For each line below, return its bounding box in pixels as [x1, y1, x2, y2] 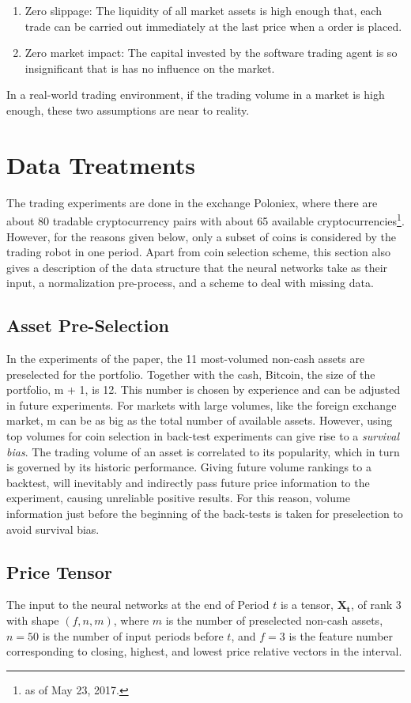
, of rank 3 [351, 596, 402, 613]
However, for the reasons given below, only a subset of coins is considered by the [6, 228, 396, 244]
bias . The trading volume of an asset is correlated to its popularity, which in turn [6, 443, 400, 459]
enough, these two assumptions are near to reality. [6, 101, 250, 118]
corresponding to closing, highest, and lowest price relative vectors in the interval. [6, 643, 402, 660]
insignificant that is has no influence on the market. [25, 59, 275, 76]
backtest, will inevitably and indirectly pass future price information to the [6, 474, 370, 490]
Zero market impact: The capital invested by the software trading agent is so [25, 44, 398, 61]
